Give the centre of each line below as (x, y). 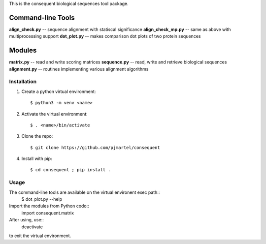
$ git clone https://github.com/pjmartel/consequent (95, 147)
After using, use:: (26, 220)
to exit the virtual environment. (40, 236)
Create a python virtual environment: (59, 91)
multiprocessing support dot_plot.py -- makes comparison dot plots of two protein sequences (105, 36)
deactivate (32, 227)
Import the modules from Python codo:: (49, 206)
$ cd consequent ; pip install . (70, 170)
